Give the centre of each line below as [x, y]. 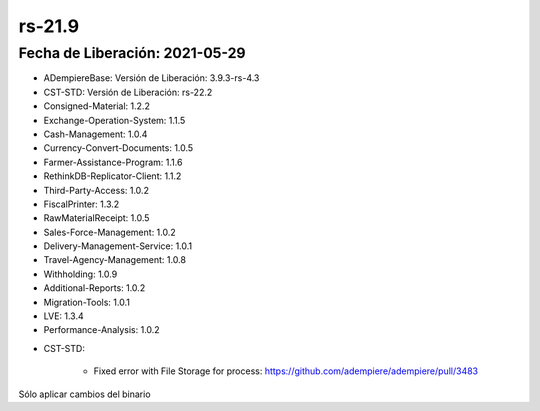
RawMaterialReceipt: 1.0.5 [96, 218]
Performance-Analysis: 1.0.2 [101, 330]
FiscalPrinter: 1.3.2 [81, 204]
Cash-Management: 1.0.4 [95, 134]
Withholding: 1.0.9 [80, 274]
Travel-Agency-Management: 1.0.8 [115, 260]
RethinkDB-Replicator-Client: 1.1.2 [112, 176]
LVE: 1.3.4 [63, 316]
